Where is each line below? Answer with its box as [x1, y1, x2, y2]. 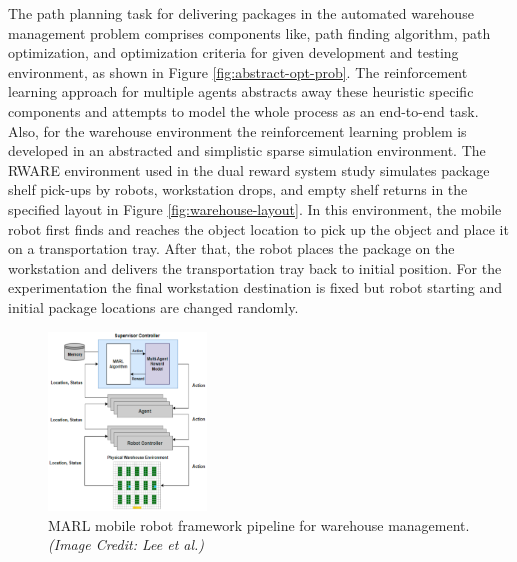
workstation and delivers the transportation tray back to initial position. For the [8, 257, 502, 278]
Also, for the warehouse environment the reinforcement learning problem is [8, 120, 467, 141]
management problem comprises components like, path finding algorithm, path [8, 22, 491, 43]
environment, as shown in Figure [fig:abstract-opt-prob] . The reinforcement [8, 61, 468, 82]
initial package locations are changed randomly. [8, 296, 299, 317]
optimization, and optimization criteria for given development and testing [8, 42, 459, 63]
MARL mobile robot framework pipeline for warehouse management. [48, 514, 470, 535]
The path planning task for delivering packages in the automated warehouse [8, 3, 474, 23]
